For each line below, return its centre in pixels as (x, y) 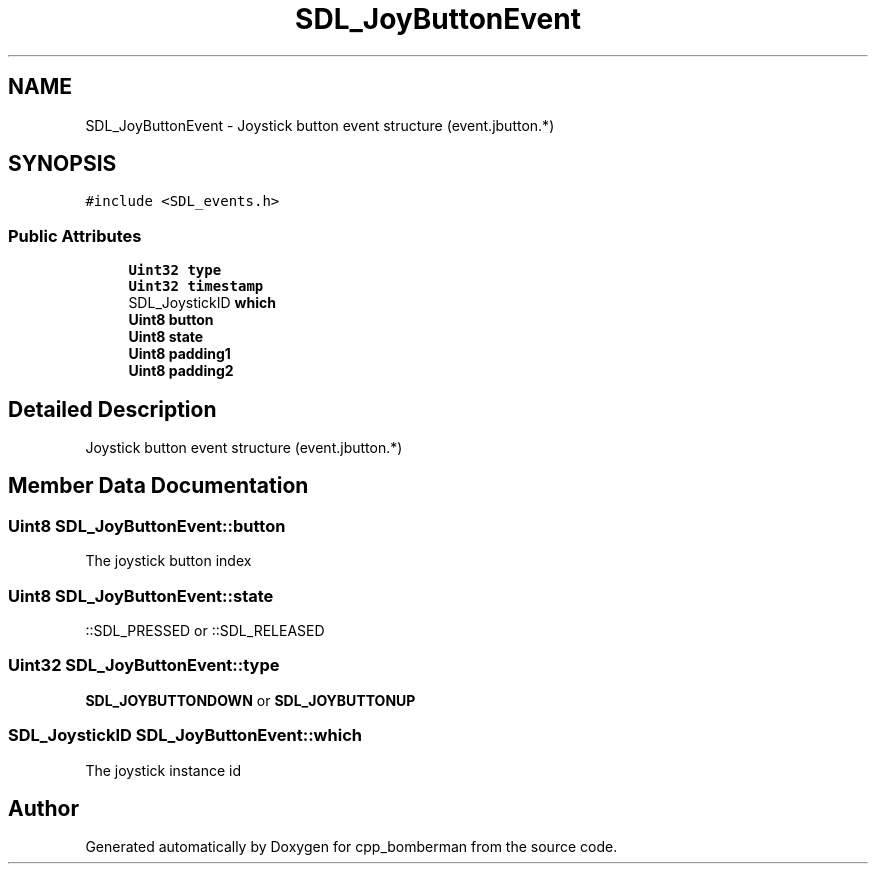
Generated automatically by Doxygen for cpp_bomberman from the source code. (351, 847)
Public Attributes (75, 235)
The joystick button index (168, 561)
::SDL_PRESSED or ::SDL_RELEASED (205, 630)
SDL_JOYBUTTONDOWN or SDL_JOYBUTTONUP (250, 700)
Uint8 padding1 (179, 354)
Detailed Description (112, 409)
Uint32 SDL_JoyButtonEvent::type (144, 665)
